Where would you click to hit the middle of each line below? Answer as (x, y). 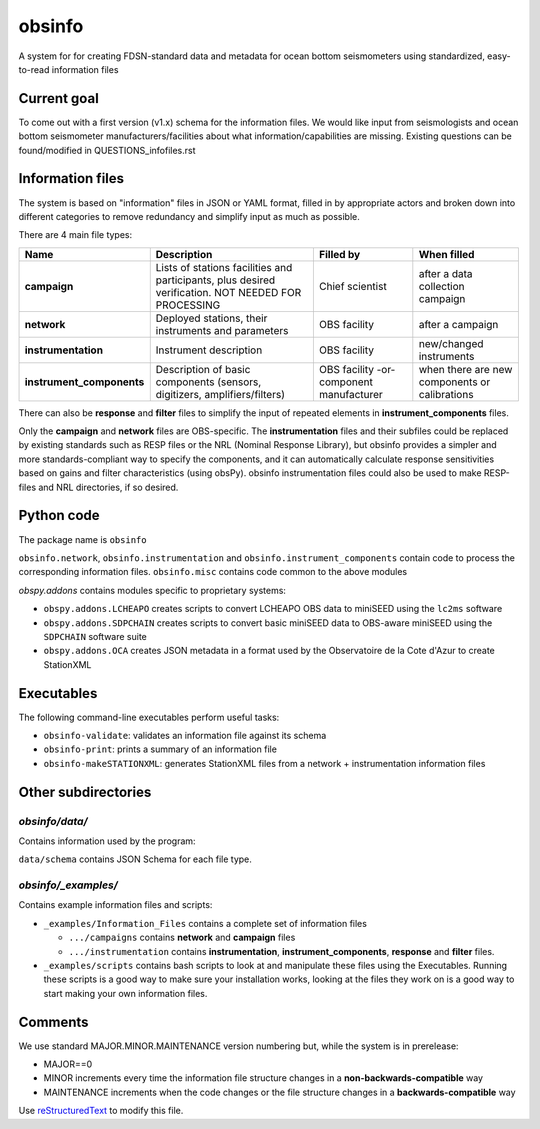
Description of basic (203, 369)
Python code (59, 515)
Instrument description (209, 350)
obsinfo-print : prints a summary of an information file (160, 749)
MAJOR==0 (68, 1064)
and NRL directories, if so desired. (108, 487)
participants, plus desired (215, 280)
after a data (446, 273)
